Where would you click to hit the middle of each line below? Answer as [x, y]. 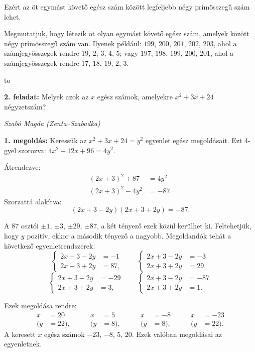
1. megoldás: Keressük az [45, 140]
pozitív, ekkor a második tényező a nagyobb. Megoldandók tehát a [129, 235]
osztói [30, 226]
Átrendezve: [22, 167]
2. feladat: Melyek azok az [46, 97]
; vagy [129, 53]
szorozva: [32, 150]
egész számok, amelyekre [135, 97]
